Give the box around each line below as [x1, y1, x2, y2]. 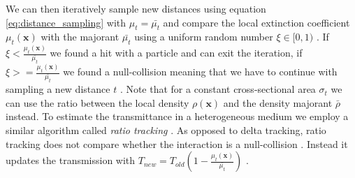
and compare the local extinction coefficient [163, 15, 350, 29]
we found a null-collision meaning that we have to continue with [63, 64, 338, 79]
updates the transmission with [6, 153, 136, 168]
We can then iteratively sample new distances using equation [6, 1, 266, 15]
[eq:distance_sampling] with [6, 15, 126, 29]
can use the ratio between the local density [6, 95, 189, 110]
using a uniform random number [134, 29, 273, 44]
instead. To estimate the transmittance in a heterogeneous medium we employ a [6, 109, 349, 124]
